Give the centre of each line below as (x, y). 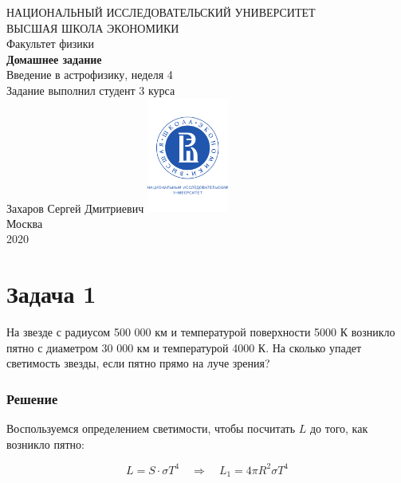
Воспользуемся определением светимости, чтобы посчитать (151, 428)
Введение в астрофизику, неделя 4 (90, 75)
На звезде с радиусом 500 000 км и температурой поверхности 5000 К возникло (201, 332)
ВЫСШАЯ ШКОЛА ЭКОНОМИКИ (93, 27)
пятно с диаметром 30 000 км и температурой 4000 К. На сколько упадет (184, 347)
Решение (32, 398)
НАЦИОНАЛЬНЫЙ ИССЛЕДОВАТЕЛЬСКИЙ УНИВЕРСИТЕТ (161, 12)
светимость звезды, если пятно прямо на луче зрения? (138, 363)
